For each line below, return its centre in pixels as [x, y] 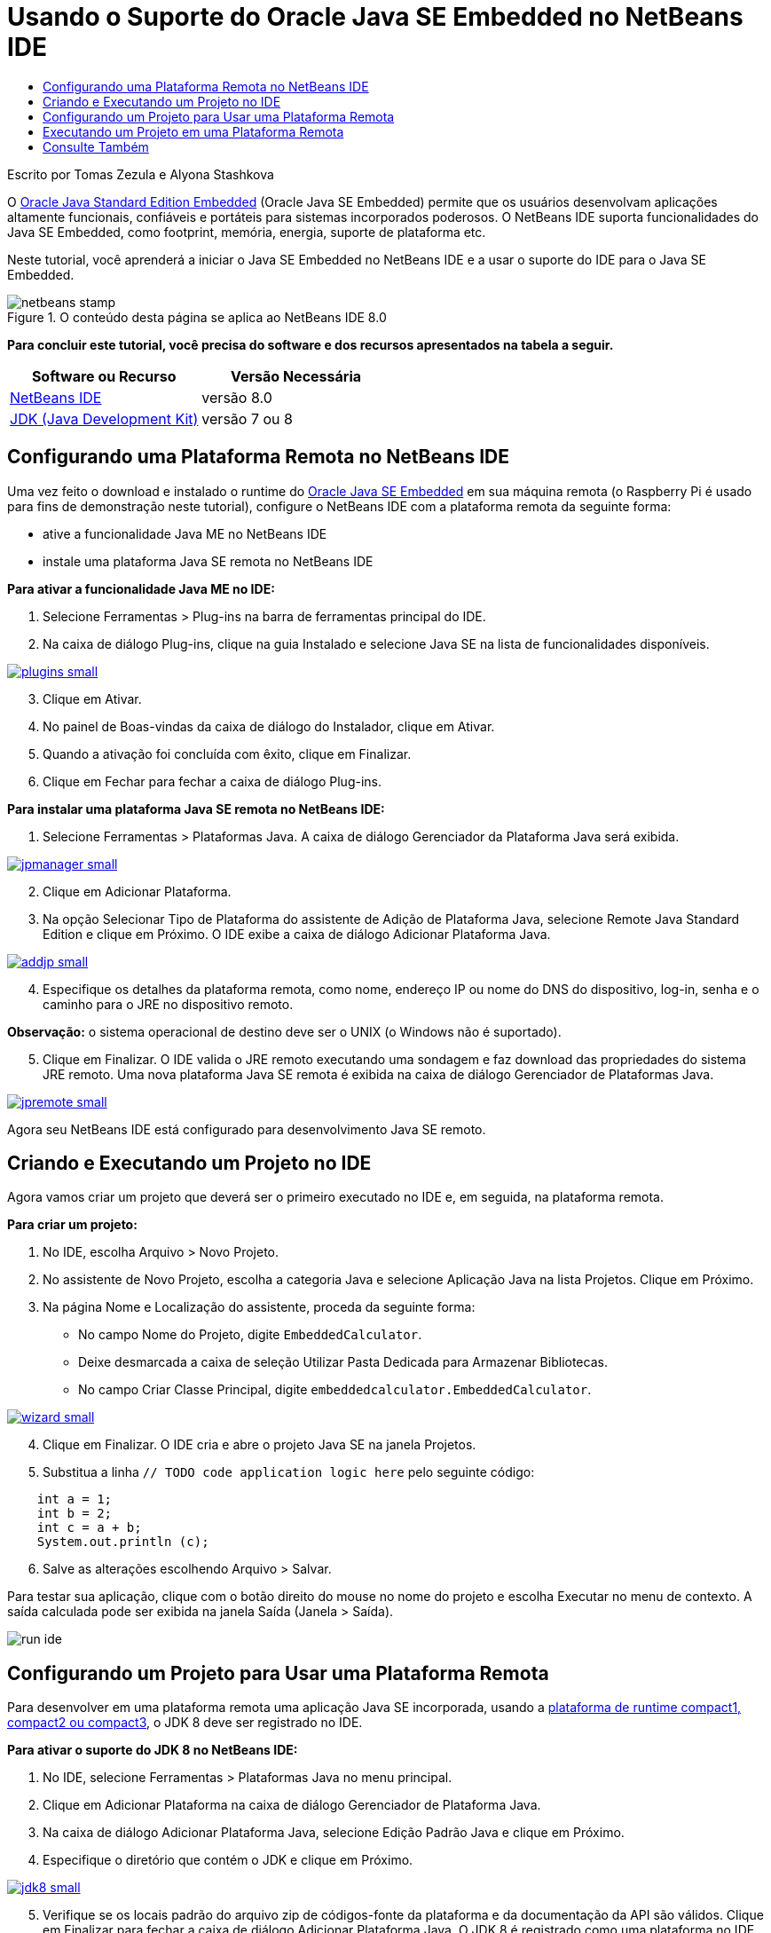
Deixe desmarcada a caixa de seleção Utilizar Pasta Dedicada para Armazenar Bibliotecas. [343, 1362]
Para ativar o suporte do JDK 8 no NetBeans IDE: [153, 1750]
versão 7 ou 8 [247, 418]
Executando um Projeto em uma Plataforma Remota [193, 131]
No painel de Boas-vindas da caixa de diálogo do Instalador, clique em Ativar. [269, 726]
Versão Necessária [296, 376]
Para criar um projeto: [72, 1225]
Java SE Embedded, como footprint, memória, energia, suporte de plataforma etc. [247, 232]
